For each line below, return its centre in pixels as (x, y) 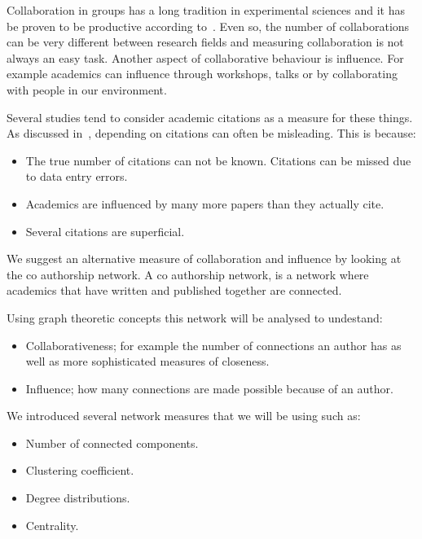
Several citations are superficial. (105, 231)
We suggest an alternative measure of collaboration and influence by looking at (204, 259)
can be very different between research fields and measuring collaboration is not (205, 42)
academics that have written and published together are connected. (174, 290)
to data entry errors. (77, 176)
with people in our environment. (87, 89)
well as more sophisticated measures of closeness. (147, 361)
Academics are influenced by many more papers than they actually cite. (205, 203)
